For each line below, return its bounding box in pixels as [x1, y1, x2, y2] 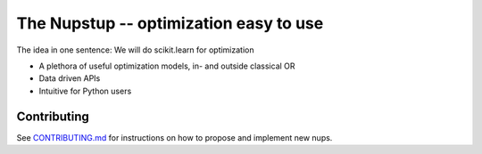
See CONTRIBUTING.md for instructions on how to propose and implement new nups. [16, 132, 333, 142]
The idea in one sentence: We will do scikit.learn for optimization [16, 45, 254, 55]
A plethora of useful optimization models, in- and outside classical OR [38, 61, 295, 71]
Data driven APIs [38, 73, 101, 84]
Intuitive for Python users [38, 85, 132, 96]
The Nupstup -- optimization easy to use [16, 13, 324, 33]
